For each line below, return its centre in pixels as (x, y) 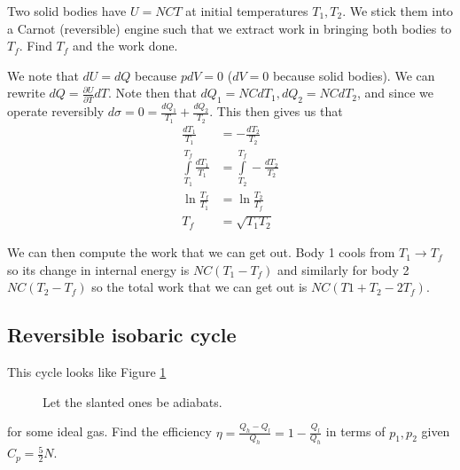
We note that (43, 75)
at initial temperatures (247, 11)
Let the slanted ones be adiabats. (133, 401)
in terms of (355, 431)
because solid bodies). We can (354, 75)
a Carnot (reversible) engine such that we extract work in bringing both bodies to (230, 28)
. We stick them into (398, 11)
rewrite (26, 93)
